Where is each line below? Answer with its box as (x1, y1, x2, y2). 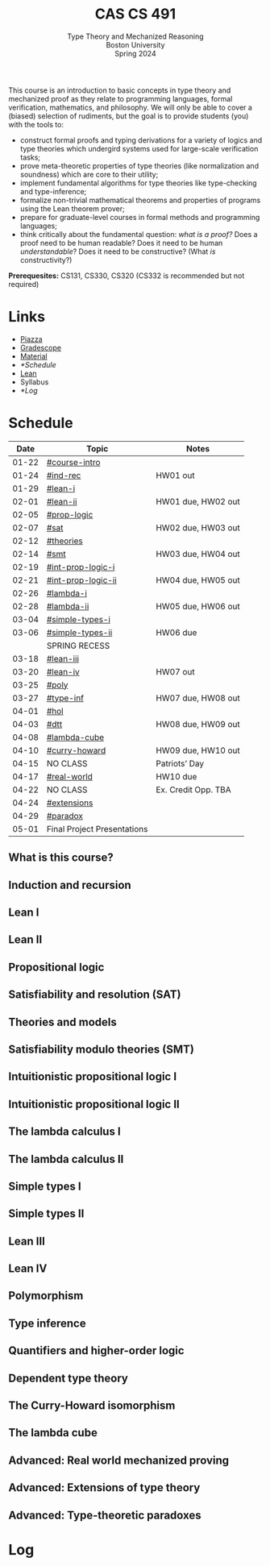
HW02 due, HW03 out (156, 521, 240, 533)
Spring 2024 (114, 48, 156, 58)
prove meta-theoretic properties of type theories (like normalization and (19, 160, 260, 170)
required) (8, 279, 39, 289)
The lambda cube (8, 1426, 98, 1439)
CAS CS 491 (94, 5, 177, 23)
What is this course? (8, 851, 114, 865)
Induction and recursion (8, 878, 131, 891)
